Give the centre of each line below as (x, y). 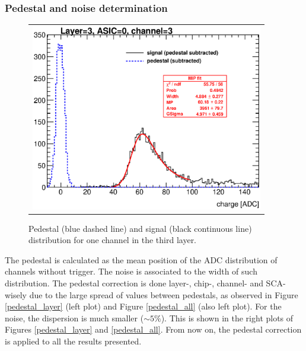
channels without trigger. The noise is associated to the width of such (131, 271)
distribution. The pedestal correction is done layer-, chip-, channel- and (134, 283)
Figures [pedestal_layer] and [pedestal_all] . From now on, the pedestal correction (153, 329)
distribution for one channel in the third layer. (113, 240)
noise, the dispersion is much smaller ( (74, 318)
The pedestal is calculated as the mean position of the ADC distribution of (141, 259)
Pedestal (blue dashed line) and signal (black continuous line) (140, 228)
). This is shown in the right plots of (227, 318)
